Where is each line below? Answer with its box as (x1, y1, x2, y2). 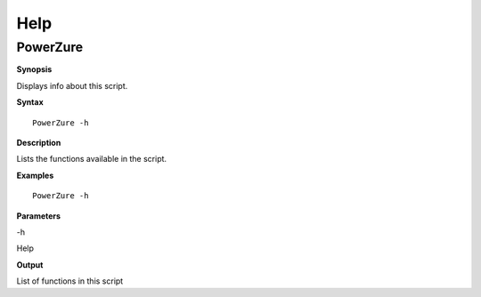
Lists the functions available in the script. (16, 154, 167, 165)
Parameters (16, 210, 61, 221)
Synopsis (16, 64, 53, 75)
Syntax (16, 97, 44, 108)
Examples (16, 170, 54, 181)
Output (16, 259, 44, 270)
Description (16, 137, 61, 148)
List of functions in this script (16, 276, 124, 286)
